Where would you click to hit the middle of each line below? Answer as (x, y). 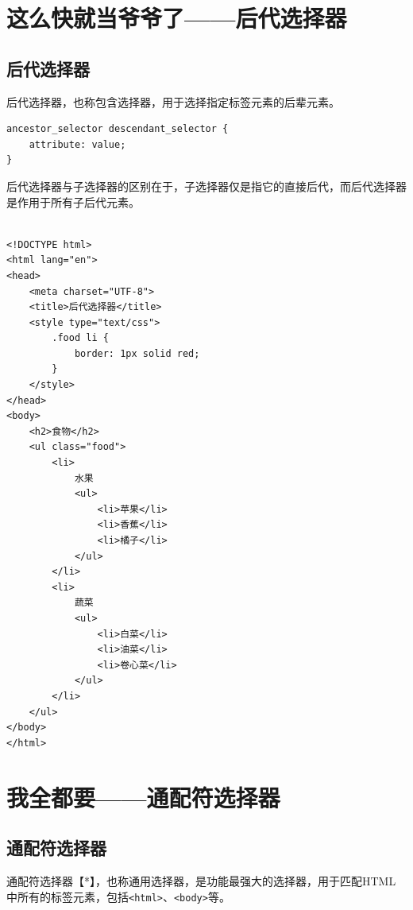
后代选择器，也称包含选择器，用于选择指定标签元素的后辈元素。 (173, 101)
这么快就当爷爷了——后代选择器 (177, 18)
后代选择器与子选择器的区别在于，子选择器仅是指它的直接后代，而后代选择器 (206, 186)
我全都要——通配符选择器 (143, 797)
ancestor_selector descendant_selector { (118, 129)
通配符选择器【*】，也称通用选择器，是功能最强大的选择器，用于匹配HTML (201, 880)
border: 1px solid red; (137, 353)
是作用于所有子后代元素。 (73, 201)
